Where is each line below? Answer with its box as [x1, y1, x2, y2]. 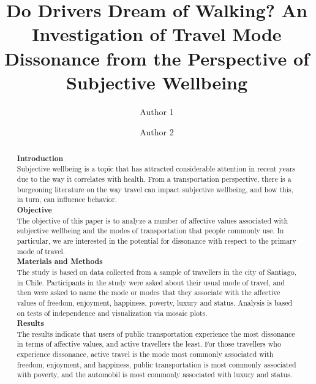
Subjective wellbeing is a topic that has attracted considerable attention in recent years [17, 164, 296, 174]
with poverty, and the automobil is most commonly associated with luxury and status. [17, 369, 293, 380]
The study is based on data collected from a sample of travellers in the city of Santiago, [17, 266, 297, 277]
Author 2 [140, 126, 174, 138]
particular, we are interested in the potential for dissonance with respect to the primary [17, 235, 296, 246]
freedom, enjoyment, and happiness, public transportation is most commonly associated [17, 359, 296, 369]
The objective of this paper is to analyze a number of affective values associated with [17, 215, 288, 225]
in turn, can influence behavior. [17, 194, 117, 205]
